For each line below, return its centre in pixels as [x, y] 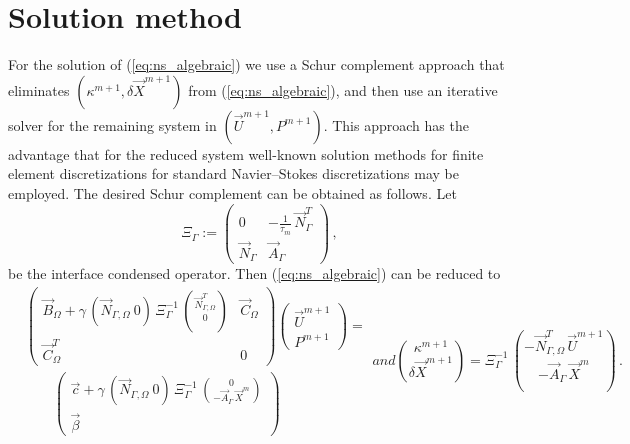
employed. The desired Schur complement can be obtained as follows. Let [232, 192]
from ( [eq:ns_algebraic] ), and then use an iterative [343, 89]
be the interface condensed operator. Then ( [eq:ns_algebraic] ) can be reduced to [254, 273]
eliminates [39, 89]
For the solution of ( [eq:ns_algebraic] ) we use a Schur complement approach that [256, 64]
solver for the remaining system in [112, 124]
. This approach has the [396, 124]
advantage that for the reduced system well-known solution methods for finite [246, 153]
